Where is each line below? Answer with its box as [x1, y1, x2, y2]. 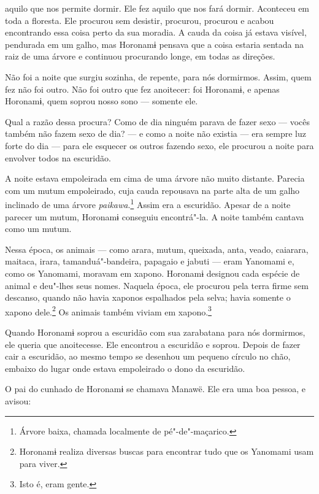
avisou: [5, 394, 31, 407]
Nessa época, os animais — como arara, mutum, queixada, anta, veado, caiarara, [5, 242, 309, 255]
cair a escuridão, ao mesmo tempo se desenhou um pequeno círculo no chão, [5, 350, 291, 363]
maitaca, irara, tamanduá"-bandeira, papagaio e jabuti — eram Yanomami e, [5, 255, 294, 268]
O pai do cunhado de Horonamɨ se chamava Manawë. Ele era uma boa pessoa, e [5, 382, 306, 395]
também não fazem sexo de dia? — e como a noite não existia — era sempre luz [5, 127, 306, 140]
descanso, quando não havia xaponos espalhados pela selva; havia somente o [5, 291, 291, 304]
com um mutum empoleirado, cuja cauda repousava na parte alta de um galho [5, 183, 300, 196]
